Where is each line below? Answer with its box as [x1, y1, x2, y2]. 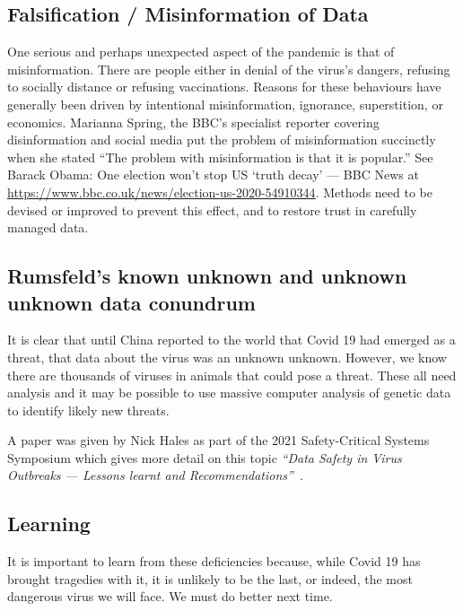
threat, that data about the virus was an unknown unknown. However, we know [7, 347, 447, 366]
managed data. [7, 218, 89, 237]
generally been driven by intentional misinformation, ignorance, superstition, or [7, 94, 443, 113]
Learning [7, 510, 91, 537]
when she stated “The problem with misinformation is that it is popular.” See [7, 147, 433, 166]
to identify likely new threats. [7, 400, 170, 419]
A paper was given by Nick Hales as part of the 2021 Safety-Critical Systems [7, 431, 430, 450]
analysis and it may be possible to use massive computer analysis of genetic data [7, 383, 451, 402]
